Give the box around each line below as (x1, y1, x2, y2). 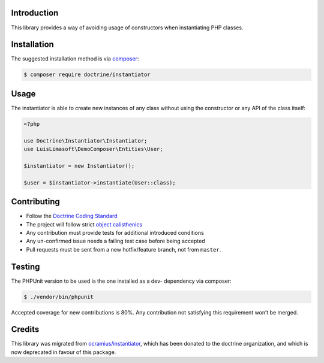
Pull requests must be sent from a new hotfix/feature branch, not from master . (26, 246, 221, 253)
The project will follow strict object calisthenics (26, 220, 143, 228)
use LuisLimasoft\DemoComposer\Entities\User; (23, 146, 163, 153)
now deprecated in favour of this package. (11, 348, 116, 356)
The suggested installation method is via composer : (11, 55, 139, 62)
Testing (11, 261, 40, 272)
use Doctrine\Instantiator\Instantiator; (23, 137, 148, 144)
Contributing (11, 196, 60, 207)
